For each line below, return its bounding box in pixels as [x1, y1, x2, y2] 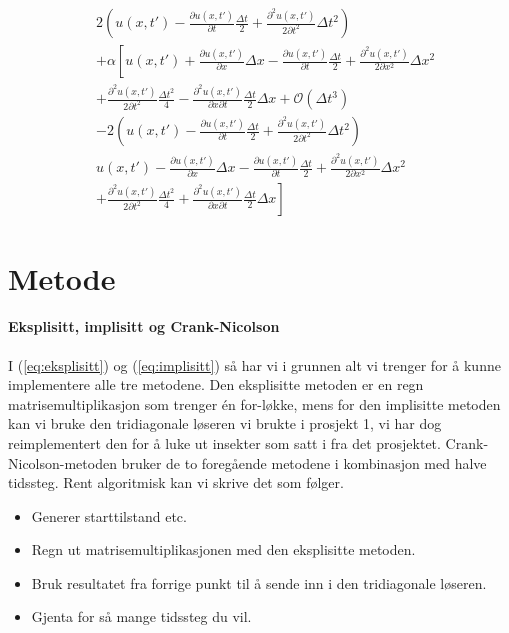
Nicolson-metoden [8, 452, 117, 473]
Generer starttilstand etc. [31, 505, 187, 526]
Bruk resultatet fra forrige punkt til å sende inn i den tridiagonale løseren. [31, 572, 487, 593]
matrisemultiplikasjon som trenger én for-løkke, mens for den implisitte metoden [8, 393, 501, 414]
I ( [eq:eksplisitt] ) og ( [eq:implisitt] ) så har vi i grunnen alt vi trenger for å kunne [8, 354, 501, 375]
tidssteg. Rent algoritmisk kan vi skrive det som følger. [8, 472, 344, 493]
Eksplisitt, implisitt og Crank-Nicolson [8, 316, 280, 337]
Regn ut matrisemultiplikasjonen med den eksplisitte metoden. [31, 539, 416, 560]
